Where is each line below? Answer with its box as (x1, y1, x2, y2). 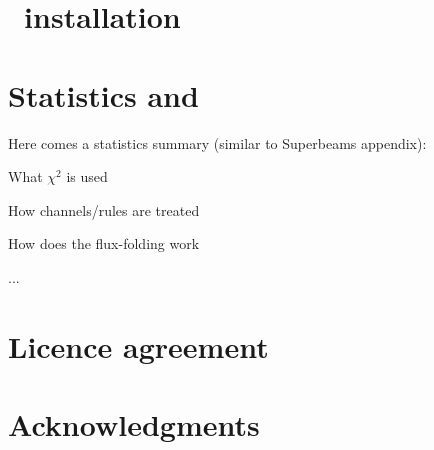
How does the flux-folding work (8, 233, 200, 254)
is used (66, 166, 108, 187)
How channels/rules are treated (8, 199, 200, 220)
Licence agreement (8, 325, 269, 366)
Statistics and (8, 74, 199, 115)
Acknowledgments (8, 404, 260, 445)
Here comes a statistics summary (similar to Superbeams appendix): (8, 132, 427, 153)
